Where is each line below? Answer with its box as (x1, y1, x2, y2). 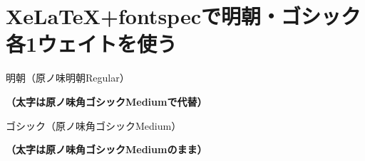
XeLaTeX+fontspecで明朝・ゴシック (6, 1, 361, 30)
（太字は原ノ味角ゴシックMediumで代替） (6, 94, 207, 109)
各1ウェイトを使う (6, 29, 178, 58)
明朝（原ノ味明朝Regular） (6, 70, 130, 85)
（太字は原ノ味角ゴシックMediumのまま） (6, 142, 207, 157)
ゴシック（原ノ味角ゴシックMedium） (6, 118, 182, 133)
